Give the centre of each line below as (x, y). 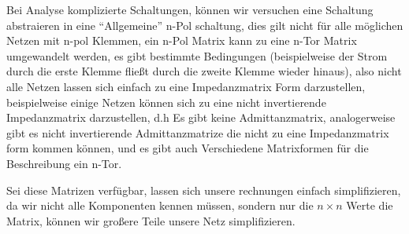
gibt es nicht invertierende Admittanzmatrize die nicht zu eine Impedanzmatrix (198, 132)
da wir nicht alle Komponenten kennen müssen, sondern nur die (160, 205)
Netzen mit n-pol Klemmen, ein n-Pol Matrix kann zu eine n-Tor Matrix (182, 40)
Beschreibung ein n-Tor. (64, 163)
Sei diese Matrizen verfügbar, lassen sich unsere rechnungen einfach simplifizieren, (204, 190)
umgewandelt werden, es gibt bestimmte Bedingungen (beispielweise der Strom (197, 55)
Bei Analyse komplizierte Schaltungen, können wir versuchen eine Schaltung (190, 9)
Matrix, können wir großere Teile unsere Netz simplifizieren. (151, 220)
